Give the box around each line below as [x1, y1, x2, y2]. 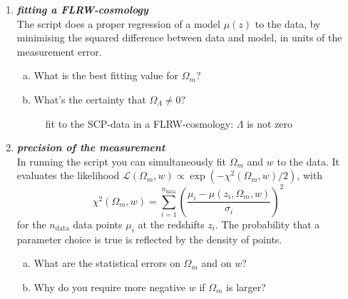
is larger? [226, 279, 266, 294]
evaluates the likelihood [16, 168, 120, 183]
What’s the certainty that [34, 91, 146, 106]
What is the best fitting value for [34, 68, 179, 83]
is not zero [247, 116, 293, 131]
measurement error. [16, 44, 102, 59]
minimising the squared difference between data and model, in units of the [16, 30, 342, 45]
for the [16, 216, 46, 231]
